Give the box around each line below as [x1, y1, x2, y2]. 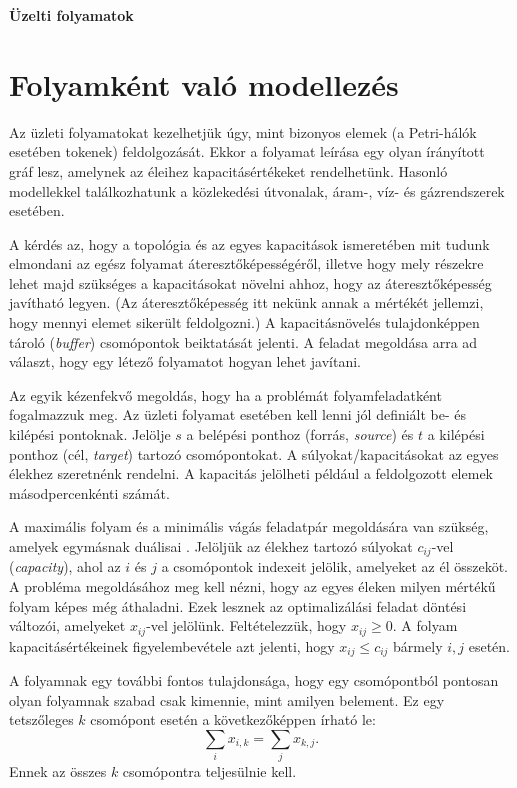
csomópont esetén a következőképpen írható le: [90, 709, 376, 730]
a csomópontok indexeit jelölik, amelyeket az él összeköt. [161, 556, 508, 577]
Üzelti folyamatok [9, 5, 134, 25]
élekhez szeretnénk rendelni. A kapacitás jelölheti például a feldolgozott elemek [9, 463, 493, 484]
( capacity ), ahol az [9, 556, 121, 577]
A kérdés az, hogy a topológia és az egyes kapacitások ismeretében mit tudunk [9, 233, 490, 254]
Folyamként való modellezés [9, 63, 399, 104]
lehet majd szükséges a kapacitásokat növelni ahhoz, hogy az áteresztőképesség [9, 272, 492, 293]
